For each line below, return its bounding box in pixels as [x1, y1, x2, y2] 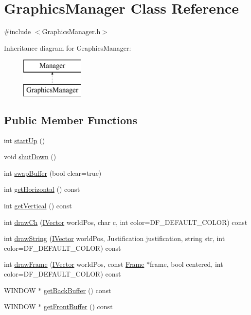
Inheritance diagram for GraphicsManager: [4, 42, 131, 53]
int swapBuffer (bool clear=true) [4, 167, 102, 178]
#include [4, 26, 31, 37]
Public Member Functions [4, 112, 137, 127]
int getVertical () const [4, 201, 72, 211]
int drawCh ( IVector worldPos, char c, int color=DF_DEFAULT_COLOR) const [4, 217, 248, 227]
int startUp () [4, 135, 45, 145]
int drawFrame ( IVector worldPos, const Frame [4, 259, 144, 269]
